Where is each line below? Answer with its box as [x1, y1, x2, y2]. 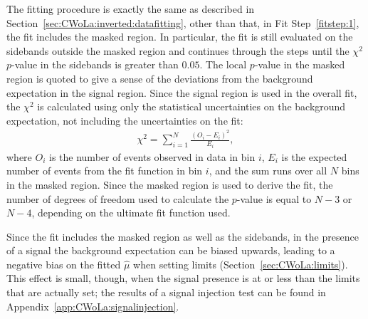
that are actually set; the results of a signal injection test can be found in [6, 285, 326, 300]
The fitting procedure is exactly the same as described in [6, 1, 255, 16]
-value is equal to [236, 191, 312, 206]
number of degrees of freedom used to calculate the [6, 191, 229, 206]
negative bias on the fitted [6, 256, 121, 271]
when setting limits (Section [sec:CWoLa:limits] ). [133, 256, 348, 271]
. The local [199, 57, 247, 72]
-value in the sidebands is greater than [11, 57, 179, 72]
